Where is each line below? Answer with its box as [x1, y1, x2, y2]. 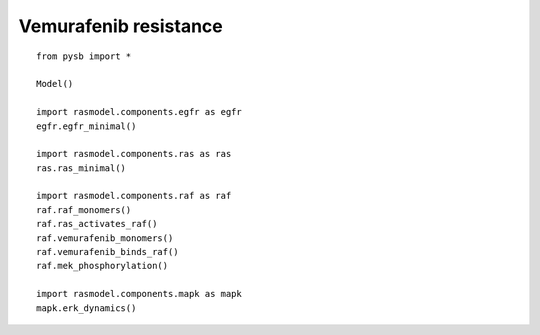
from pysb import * [36, 50, 132, 62]
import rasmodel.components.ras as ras [36, 148, 232, 160]
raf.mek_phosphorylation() [36, 260, 169, 272]
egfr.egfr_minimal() [36, 120, 137, 132]
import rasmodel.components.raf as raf [36, 190, 232, 202]
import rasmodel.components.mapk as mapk [36, 288, 242, 300]
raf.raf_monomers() [36, 204, 132, 215]
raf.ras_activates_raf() [36, 218, 158, 230]
